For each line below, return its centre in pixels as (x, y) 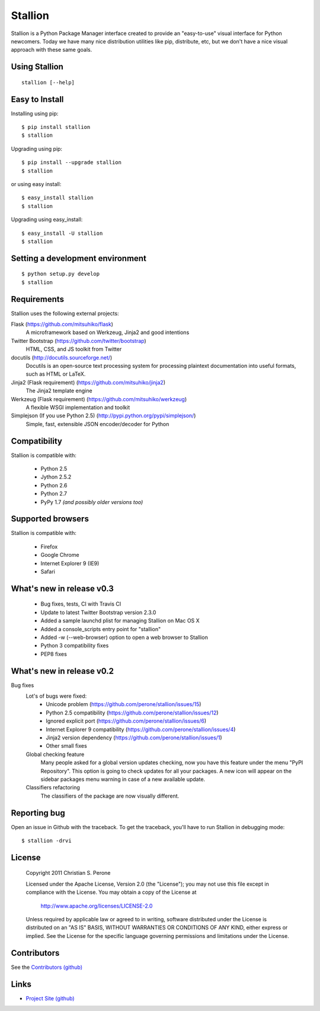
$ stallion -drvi (47, 841)
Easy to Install (37, 99)
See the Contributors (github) (47, 967)
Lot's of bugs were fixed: (56, 696)
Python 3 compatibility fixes (75, 645)
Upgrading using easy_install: (47, 219)
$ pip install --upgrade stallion (71, 163)
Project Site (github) (50, 998)
